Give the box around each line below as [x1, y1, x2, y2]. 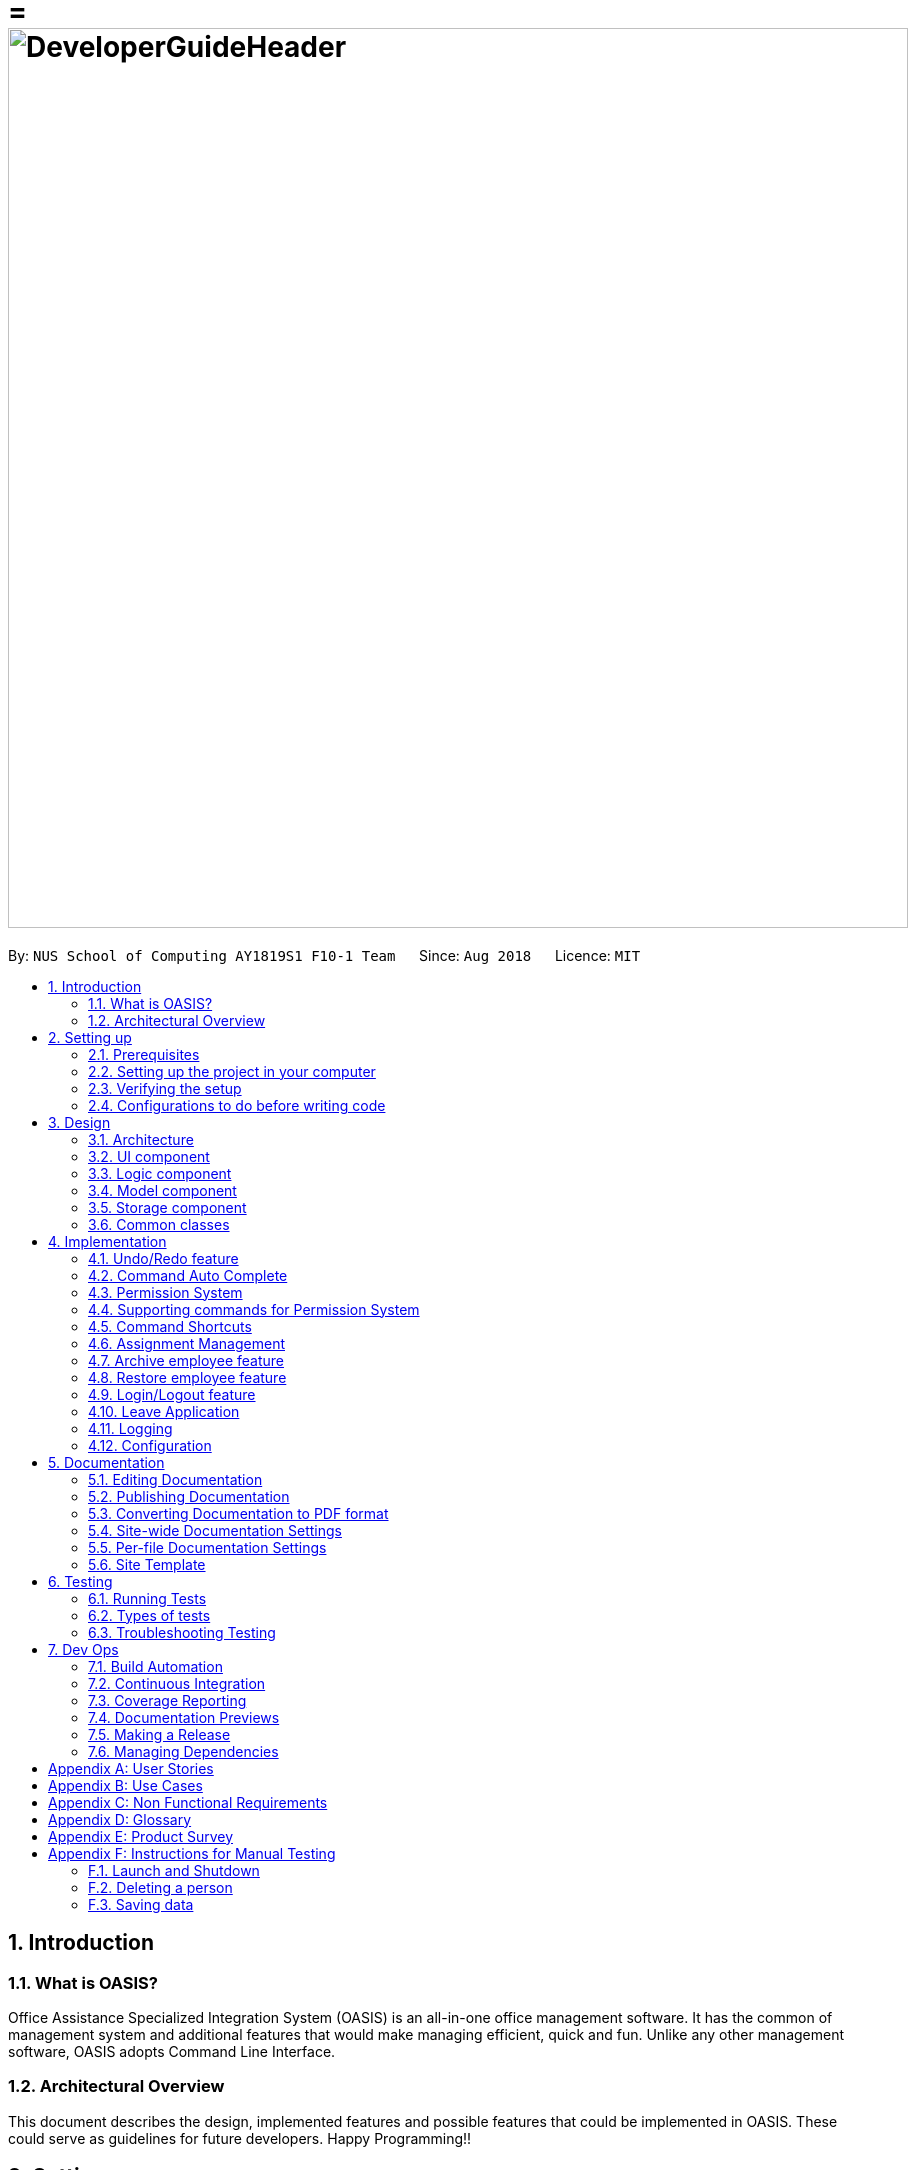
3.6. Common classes [88, 1215, 230, 1233]
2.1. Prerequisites [88, 1045, 200, 1063]
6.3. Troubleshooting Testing [88, 1623, 276, 1641]
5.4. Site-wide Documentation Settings [88, 1521, 342, 1539]
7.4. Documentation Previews [88, 1708, 280, 1726]
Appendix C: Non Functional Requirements [48, 1793, 328, 1811]
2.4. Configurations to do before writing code [88, 1096, 386, 1114]
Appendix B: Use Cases [48, 1776, 203, 1794]
